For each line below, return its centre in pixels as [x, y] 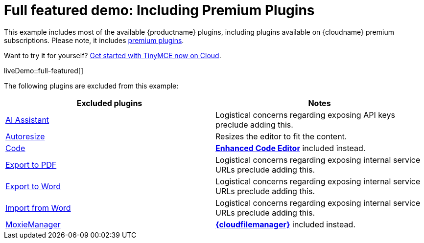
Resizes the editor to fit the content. [281, 136]
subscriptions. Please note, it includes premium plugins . [94, 40]
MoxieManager [33, 224]
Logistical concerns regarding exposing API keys [306, 115]
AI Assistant [27, 120]
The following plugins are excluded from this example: [91, 86]
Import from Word [38, 208]
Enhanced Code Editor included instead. [291, 148]
